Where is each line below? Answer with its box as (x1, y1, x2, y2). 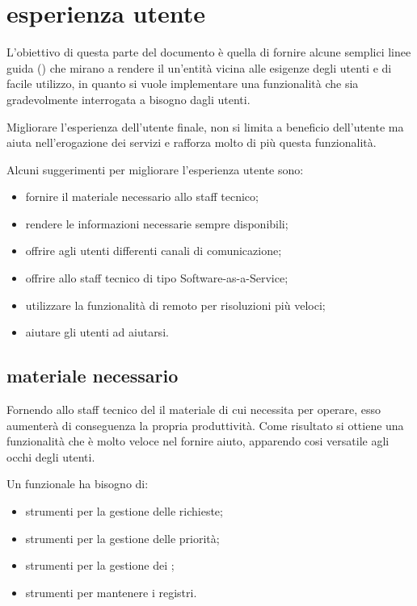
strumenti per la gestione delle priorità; (25, 529, 220, 546)
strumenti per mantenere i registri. (25, 583, 197, 600)
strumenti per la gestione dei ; (25, 557, 175, 574)
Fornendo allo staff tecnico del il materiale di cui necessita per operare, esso (6, 401, 381, 418)
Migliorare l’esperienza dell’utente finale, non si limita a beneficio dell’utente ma (6, 118, 404, 135)
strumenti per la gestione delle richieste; (25, 503, 223, 520)
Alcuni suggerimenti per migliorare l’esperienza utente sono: (6, 161, 304, 178)
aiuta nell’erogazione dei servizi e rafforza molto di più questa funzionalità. (6, 134, 377, 151)
